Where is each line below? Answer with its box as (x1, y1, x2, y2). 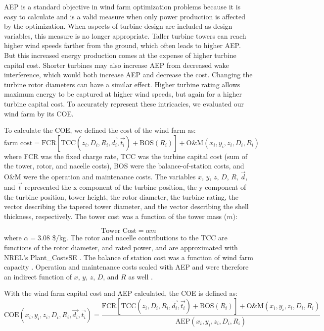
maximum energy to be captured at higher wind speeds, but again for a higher (4, 89, 242, 99)
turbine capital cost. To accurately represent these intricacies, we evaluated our (4, 98, 244, 109)
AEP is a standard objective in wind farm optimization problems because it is (4, 1, 241, 11)
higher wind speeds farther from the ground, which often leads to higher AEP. (4, 40, 241, 51)
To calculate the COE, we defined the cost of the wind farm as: (4, 125, 196, 135)
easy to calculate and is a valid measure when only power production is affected (4, 11, 246, 21)
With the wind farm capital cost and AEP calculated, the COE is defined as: (4, 288, 237, 298)
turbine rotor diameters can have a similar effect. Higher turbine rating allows (4, 79, 240, 89)
